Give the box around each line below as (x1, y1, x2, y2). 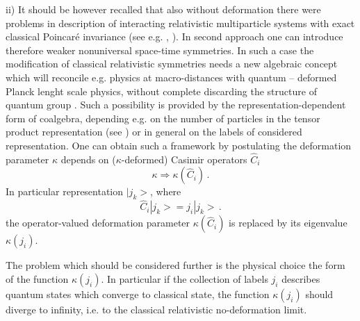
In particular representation (6, 184, 124, 199)
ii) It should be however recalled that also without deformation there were (6, 2, 321, 16)
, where (149, 184, 181, 199)
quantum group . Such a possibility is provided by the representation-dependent (6, 97, 346, 112)
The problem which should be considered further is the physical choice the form (6, 258, 345, 272)
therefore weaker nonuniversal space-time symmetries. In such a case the (6, 42, 314, 57)
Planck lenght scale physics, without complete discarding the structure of (6, 83, 317, 98)
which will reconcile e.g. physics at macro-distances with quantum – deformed (6, 69, 337, 84)
